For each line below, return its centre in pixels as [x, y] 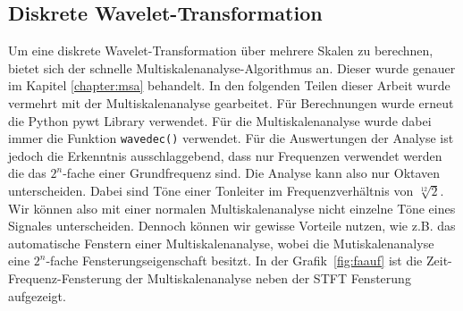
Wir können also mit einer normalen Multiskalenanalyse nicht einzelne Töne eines [232, 208]
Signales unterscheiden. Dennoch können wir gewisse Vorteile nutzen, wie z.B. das [232, 226]
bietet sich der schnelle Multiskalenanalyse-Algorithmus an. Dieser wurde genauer [232, 67]
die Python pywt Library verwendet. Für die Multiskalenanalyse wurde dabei [220, 120]
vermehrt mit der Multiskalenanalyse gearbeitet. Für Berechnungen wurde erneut [231, 102]
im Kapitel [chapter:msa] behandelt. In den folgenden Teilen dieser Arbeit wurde [229, 85]
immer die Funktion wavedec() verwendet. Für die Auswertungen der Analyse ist [231, 138]
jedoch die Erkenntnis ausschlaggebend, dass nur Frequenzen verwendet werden [225, 155]
